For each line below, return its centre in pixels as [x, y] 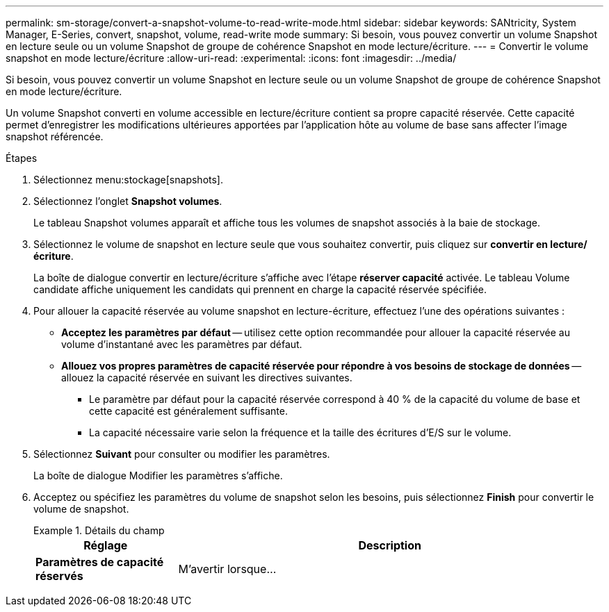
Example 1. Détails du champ [99, 530]
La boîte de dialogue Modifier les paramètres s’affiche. [158, 475]
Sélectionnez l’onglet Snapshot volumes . [128, 201]
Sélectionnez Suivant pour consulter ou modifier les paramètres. [182, 454]
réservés [59, 576]
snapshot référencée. [55, 137]
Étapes [22, 158]
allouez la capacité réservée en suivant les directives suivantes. [207, 378]
